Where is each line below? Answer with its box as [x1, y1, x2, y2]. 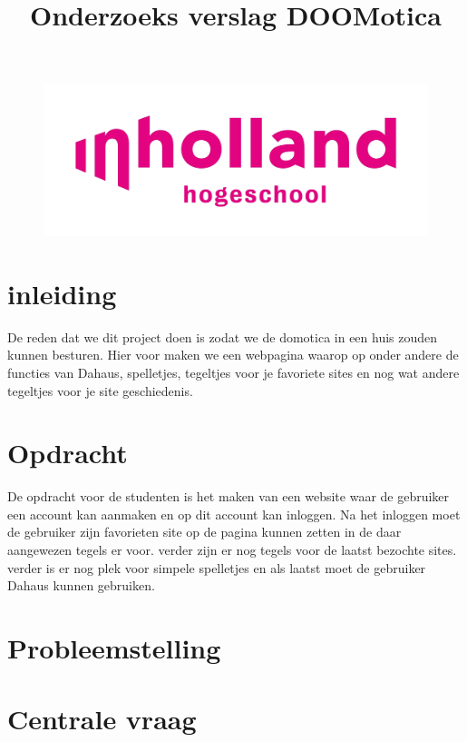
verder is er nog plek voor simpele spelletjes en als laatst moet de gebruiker [7, 558, 426, 577]
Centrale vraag [7, 700, 197, 737]
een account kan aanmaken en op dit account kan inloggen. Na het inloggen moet [7, 504, 461, 523]
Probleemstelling [7, 629, 221, 667]
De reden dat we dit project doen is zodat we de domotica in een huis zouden [7, 327, 438, 346]
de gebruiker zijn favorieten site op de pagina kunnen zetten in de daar [7, 522, 402, 541]
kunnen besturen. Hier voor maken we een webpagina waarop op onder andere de [7, 345, 459, 364]
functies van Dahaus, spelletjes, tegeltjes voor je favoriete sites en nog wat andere [7, 362, 460, 381]
